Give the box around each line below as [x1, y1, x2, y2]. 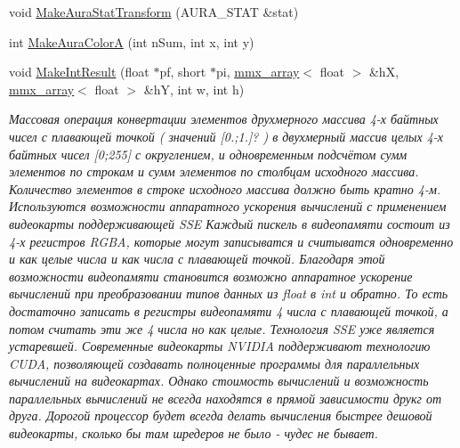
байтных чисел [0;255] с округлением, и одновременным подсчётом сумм [9, 144, 408, 163]
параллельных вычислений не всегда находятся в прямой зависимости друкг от [9, 388, 442, 407]
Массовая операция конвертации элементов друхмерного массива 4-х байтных [9, 110, 439, 128]
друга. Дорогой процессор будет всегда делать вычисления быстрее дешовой [9, 406, 432, 425]
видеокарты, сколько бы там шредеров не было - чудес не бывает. [9, 424, 378, 443]
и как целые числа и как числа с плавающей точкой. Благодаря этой [9, 249, 385, 268]
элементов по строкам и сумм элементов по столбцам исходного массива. [9, 162, 419, 181]
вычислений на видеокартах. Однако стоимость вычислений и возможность [9, 371, 429, 390]
